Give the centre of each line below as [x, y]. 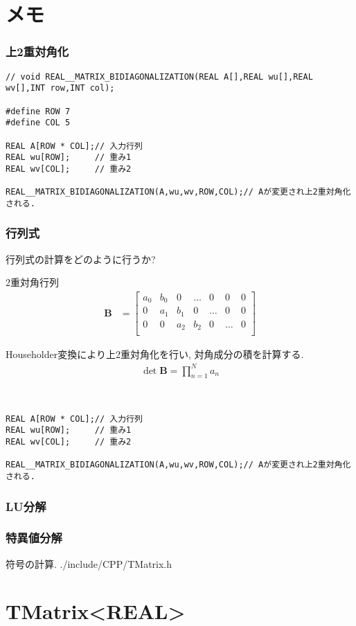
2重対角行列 [32, 282]
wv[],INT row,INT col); [60, 88]
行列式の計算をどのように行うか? [81, 259]
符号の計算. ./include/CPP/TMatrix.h [89, 563]
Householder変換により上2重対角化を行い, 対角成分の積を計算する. [155, 354]
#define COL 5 [38, 123]
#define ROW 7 [38, 111]
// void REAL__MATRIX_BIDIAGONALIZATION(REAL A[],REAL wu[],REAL [159, 77]
